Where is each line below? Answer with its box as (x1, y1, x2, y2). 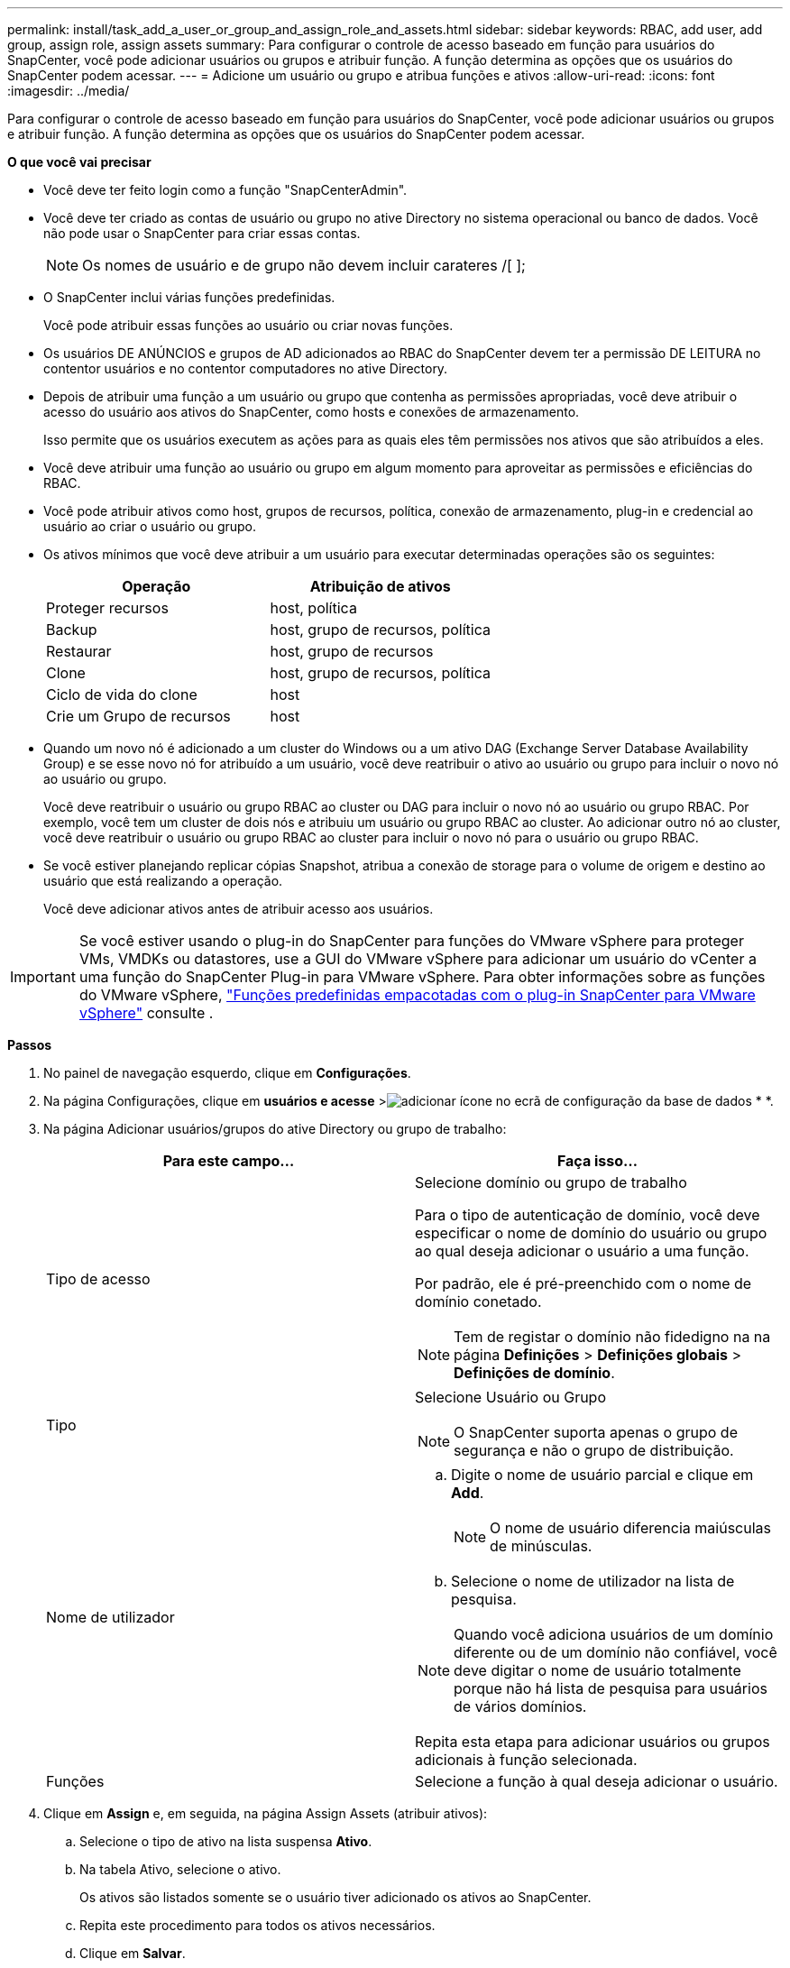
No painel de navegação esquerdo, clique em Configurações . (43, 1065, 411, 1081)
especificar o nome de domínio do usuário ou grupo (415, 1224, 767, 1242)
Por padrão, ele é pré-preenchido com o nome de (415, 1274, 752, 1292)
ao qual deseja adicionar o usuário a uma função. (415, 1242, 749, 1260)
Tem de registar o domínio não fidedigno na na (454, 1328, 771, 1346)
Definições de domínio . (454, 1364, 615, 1382)
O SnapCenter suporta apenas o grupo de (454, 1423, 738, 1441)
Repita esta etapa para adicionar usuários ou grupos (415, 1733, 770, 1751)
